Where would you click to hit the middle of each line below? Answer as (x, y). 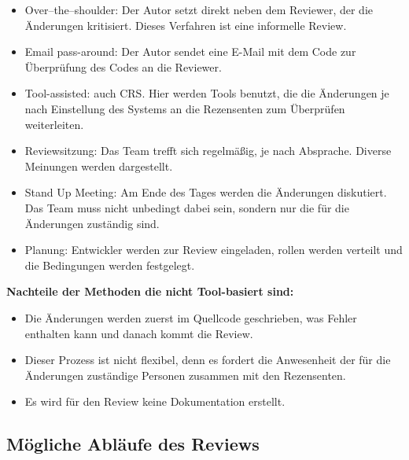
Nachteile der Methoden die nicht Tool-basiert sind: (150, 291)
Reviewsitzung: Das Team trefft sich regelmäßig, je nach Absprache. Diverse (208, 151)
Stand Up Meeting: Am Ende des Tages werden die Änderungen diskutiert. (206, 192)
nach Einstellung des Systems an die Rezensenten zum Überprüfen (185, 108)
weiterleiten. (54, 124)
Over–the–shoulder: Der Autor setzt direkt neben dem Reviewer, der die (199, 9)
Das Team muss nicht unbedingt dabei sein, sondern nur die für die (187, 207)
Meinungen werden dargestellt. (99, 166)
